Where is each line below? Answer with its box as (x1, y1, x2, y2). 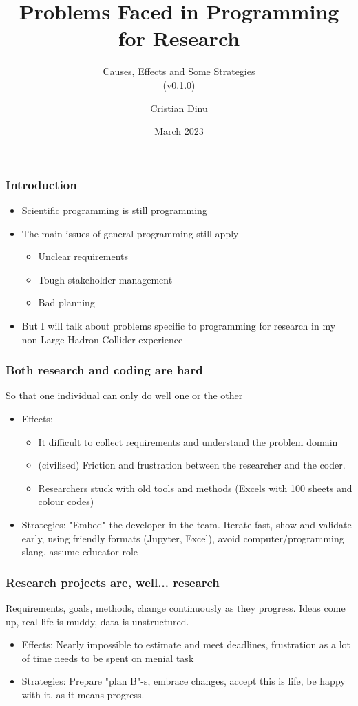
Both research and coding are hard (6, 361, 203, 378)
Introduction (6, 175, 77, 193)
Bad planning (38, 295, 95, 310)
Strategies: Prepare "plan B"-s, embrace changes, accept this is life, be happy (21, 674, 346, 688)
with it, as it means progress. (21, 687, 145, 701)
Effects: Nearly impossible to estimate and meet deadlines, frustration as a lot (21, 637, 350, 652)
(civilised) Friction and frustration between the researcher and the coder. (38, 458, 346, 472)
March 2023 (154, 124, 204, 138)
